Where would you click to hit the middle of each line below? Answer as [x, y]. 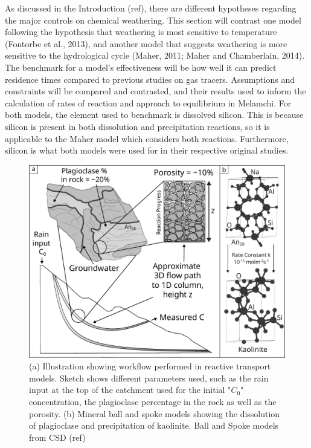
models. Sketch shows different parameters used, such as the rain [149, 378]
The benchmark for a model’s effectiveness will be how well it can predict [141, 67]
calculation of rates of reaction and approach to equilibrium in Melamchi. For [148, 102]
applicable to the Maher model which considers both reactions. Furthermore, [147, 138]
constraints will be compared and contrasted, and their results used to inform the [155, 91]
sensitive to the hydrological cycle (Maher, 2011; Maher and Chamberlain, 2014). [155, 55]
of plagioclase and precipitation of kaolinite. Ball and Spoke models [154, 425]
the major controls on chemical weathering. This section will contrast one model [153, 20]
